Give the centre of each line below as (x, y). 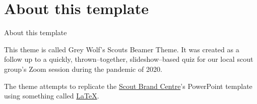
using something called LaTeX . (52, 96)
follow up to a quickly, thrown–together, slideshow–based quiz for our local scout (129, 59)
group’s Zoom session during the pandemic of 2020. (83, 69)
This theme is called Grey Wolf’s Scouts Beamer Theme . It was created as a (122, 49)
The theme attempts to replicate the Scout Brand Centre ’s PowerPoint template (128, 86)
